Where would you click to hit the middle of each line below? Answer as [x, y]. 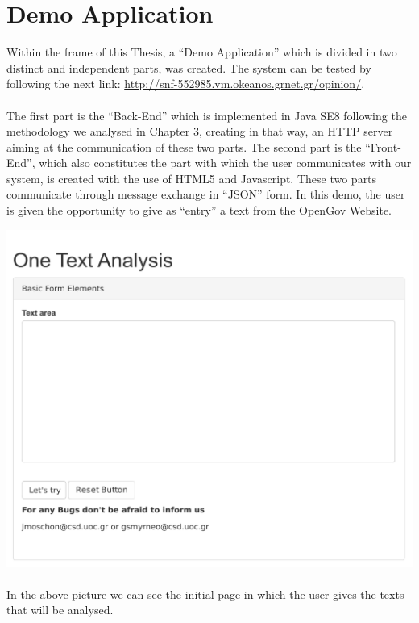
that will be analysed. [60, 610]
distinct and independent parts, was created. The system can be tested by [189, 67]
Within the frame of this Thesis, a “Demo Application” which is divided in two [202, 52]
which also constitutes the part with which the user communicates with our [225, 163]
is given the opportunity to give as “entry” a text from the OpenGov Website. [199, 210]
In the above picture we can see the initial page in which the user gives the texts [205, 594]
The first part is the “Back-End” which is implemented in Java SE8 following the [207, 115]
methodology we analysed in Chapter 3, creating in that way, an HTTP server [200, 131]
